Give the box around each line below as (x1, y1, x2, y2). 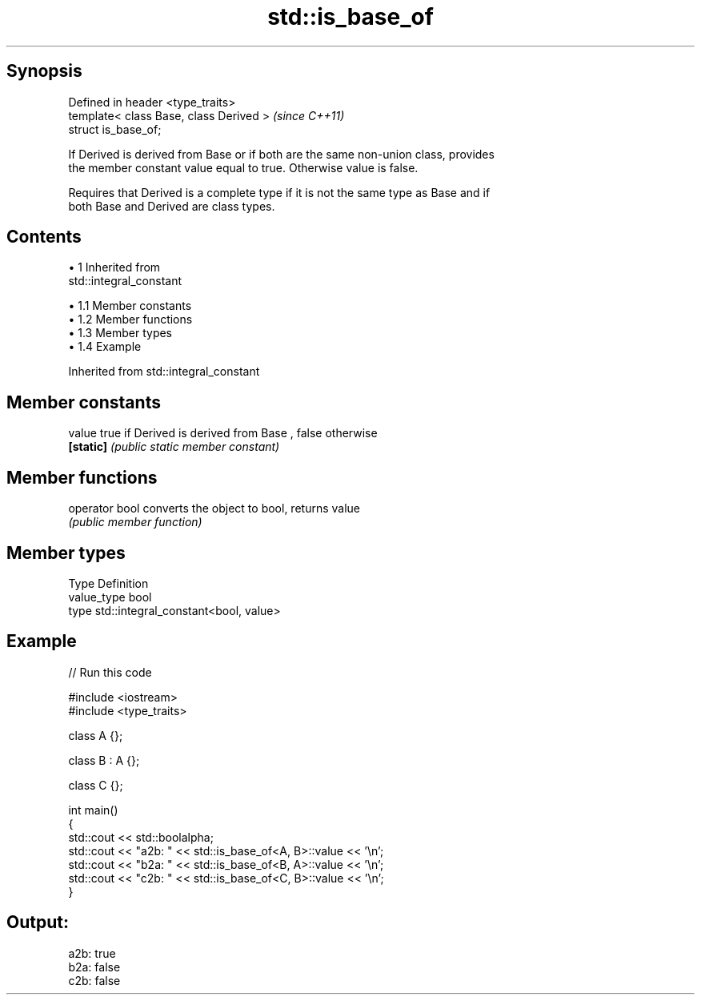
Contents (6, 227, 82, 247)
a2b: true (68, 946, 116, 960)
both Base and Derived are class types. (68, 199, 275, 213)
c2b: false (68, 973, 121, 987)
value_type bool (68, 589, 152, 604)
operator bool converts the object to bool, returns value (68, 501, 360, 516)
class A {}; (68, 728, 123, 742)
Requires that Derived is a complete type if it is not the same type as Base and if (68, 185, 491, 199)
